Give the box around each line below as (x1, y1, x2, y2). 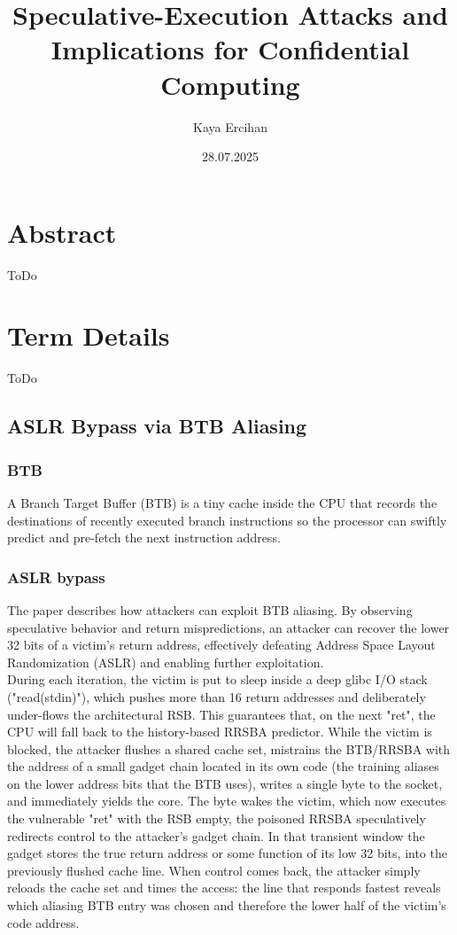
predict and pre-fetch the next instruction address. (7, 528, 281, 547)
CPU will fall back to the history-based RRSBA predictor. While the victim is (7, 722, 432, 741)
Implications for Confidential (50, 31, 410, 67)
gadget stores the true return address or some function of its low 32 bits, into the (7, 844, 447, 862)
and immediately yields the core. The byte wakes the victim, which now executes (7, 791, 446, 810)
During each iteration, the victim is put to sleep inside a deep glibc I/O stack (7, 670, 428, 689)
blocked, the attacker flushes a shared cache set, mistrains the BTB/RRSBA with (7, 739, 451, 758)
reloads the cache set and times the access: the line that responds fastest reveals (7, 878, 441, 897)
